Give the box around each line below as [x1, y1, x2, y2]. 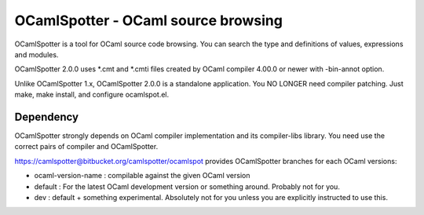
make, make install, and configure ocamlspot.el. [14, 90, 170, 100]
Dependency [14, 110, 79, 123]
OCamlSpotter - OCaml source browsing [14, 12, 283, 29]
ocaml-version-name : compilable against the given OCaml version [34, 171, 250, 180]
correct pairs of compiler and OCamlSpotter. [14, 142, 159, 151]
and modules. [14, 49, 59, 59]
